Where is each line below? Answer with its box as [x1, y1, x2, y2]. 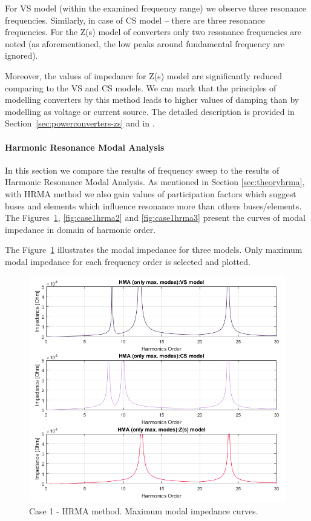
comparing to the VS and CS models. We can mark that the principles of [5, 81, 277, 94]
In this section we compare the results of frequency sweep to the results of [5, 163, 280, 176]
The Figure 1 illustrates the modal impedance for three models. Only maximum [5, 243, 303, 256]
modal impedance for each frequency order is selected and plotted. [5, 255, 250, 267]
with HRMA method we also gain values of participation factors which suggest [5, 187, 296, 200]
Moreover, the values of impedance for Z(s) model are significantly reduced [5, 69, 283, 82]
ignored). [5, 49, 38, 62]
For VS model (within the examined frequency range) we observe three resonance [5, 2, 306, 14]
